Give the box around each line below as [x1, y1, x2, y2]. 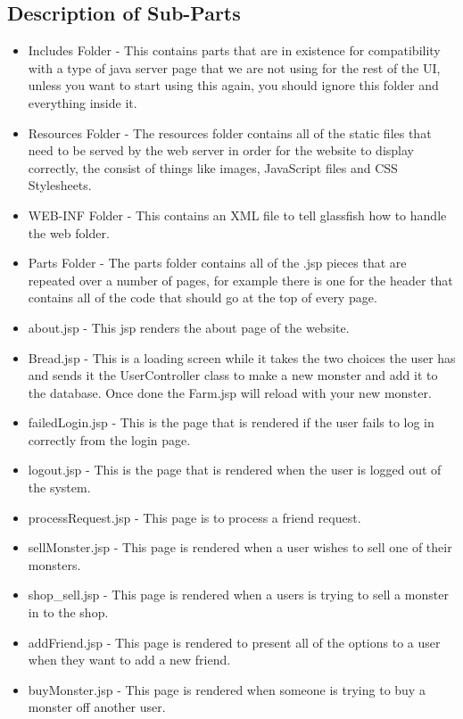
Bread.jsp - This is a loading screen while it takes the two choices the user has [28, 348, 456, 367]
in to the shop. [28, 603, 109, 622]
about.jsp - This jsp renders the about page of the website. [28, 318, 350, 336]
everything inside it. [28, 93, 137, 112]
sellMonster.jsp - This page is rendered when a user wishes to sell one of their [28, 538, 452, 557]
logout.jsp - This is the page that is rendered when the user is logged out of [28, 460, 442, 479]
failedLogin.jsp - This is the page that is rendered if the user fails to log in [28, 413, 434, 432]
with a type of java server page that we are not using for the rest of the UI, [28, 58, 441, 77]
